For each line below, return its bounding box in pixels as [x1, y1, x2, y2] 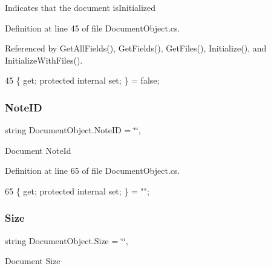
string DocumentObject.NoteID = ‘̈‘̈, [5, 124, 141, 136]
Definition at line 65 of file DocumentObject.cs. [5, 164, 180, 177]
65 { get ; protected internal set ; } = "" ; [5, 184, 149, 197]
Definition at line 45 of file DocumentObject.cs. [5, 21, 180, 34]
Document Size [5, 254, 60, 267]
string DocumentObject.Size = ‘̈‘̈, [5, 234, 128, 247]
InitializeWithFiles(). [5, 53, 83, 66]
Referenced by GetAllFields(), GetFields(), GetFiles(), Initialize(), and [5, 42, 267, 55]
